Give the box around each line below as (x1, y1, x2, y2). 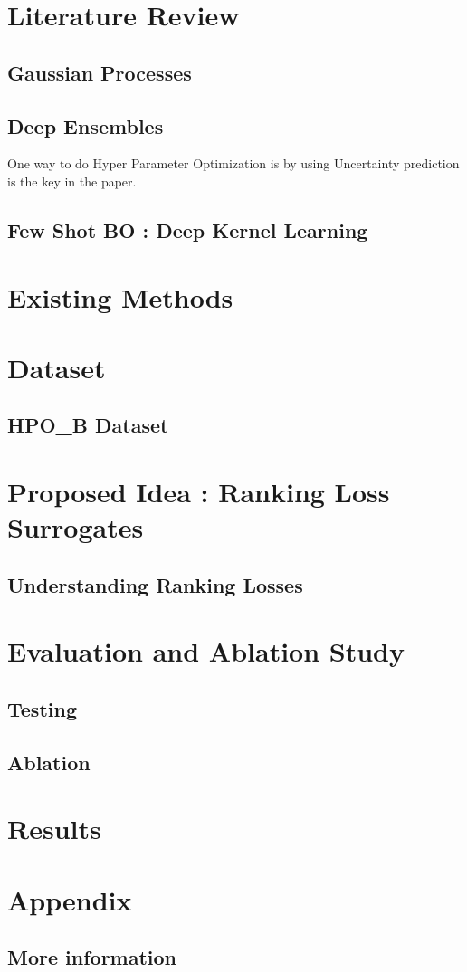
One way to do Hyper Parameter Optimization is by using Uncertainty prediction (7, 154, 460, 173)
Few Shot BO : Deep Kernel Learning (7, 215, 368, 243)
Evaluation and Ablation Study (7, 633, 405, 670)
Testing (7, 694, 77, 722)
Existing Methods (7, 278, 233, 315)
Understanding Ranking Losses (7, 570, 303, 598)
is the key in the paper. (7, 171, 137, 190)
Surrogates (7, 509, 144, 546)
